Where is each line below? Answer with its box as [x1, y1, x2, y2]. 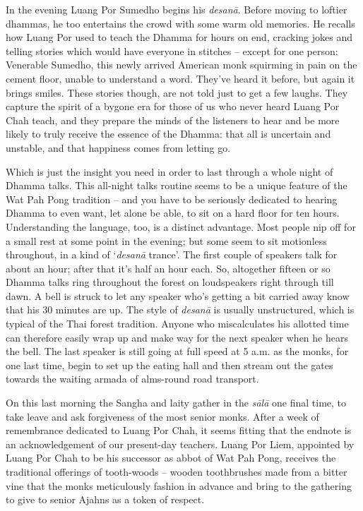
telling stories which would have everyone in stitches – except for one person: [6, 43, 338, 58]
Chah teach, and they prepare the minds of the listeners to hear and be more [6, 112, 340, 127]
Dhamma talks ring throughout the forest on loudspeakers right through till [6, 275, 334, 289]
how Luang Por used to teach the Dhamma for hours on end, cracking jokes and [6, 30, 352, 44]
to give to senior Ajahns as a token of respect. [6, 492, 205, 507]
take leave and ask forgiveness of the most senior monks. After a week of [6, 409, 319, 423]
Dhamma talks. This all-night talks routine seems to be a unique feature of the [6, 178, 347, 193]
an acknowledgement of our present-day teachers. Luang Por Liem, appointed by [6, 436, 355, 451]
